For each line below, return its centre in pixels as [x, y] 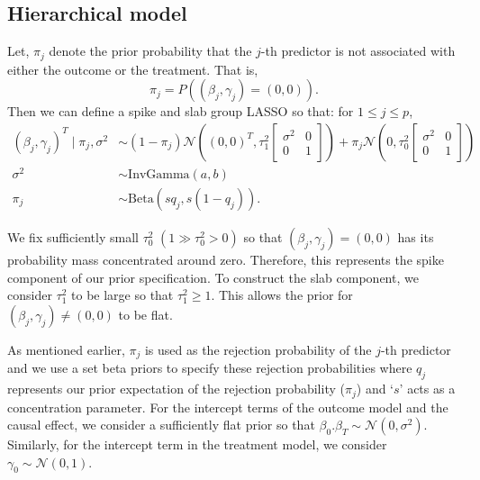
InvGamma [159, 174]
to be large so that [122, 295]
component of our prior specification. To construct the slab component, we [213, 277]
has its [416, 237]
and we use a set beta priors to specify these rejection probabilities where [210, 368]
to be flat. [145, 314]
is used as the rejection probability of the [258, 349]
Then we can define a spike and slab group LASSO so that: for [181, 111]
